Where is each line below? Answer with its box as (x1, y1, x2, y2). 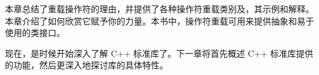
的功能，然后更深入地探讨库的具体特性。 (5, 59, 168, 71)
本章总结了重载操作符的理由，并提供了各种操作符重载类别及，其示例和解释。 (5, 2, 314, 15)
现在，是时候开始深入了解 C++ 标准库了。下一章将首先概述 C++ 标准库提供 (5, 46, 313, 59)
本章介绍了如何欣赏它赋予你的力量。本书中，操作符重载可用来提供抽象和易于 (5, 14, 314, 27)
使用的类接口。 (5, 26, 65, 39)
